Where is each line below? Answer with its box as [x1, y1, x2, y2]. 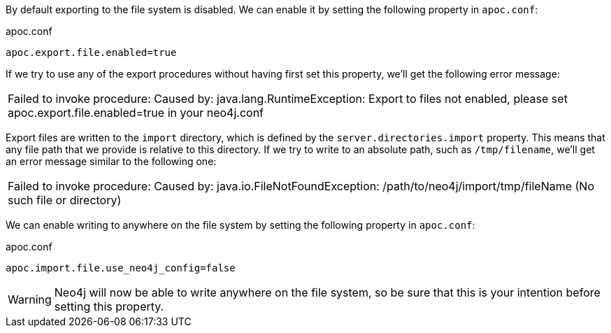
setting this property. [54, 299, 164, 313]
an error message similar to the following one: [6, 155, 217, 167]
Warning [8, 292, 52, 306]
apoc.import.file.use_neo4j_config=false [6, 262, 236, 274]
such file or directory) [8, 193, 122, 207]
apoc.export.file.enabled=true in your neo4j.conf [8, 106, 264, 120]
